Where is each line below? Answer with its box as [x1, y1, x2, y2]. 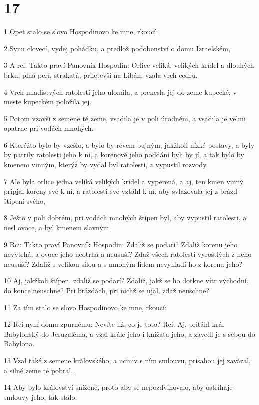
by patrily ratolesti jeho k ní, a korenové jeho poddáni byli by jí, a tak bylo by [4, 149, 244, 160]
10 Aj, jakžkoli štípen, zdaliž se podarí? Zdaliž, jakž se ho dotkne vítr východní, [4, 275, 249, 286]
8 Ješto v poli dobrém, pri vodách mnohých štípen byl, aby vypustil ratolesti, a [4, 212, 247, 223]
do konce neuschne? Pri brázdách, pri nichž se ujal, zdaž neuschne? [4, 285, 209, 295]
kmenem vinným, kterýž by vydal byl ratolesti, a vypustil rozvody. [4, 159, 208, 170]
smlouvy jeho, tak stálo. [4, 391, 77, 402]
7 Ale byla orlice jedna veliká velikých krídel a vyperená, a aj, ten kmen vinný [4, 176, 244, 186]
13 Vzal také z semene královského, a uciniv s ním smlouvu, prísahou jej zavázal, [4, 355, 251, 365]
